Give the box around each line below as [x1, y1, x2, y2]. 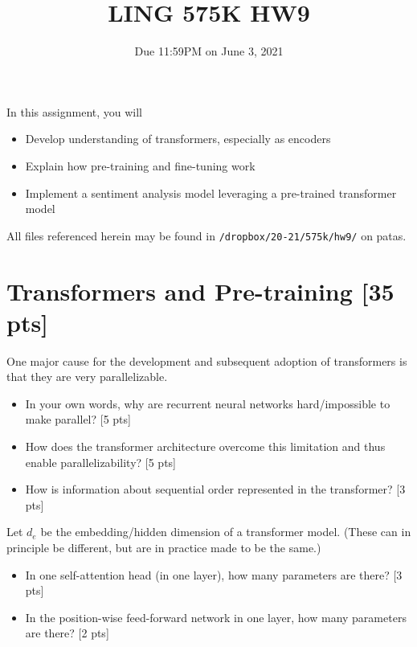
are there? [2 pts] [25, 624, 109, 641]
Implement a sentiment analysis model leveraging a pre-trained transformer [25, 184, 397, 201]
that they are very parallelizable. [6, 368, 168, 385]
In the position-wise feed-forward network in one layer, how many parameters [25, 608, 407, 625]
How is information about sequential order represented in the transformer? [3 [25, 481, 406, 498]
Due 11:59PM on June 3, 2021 [134, 43, 284, 59]
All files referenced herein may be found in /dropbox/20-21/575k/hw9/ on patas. [6, 227, 407, 244]
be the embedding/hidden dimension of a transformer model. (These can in [40, 523, 411, 540]
